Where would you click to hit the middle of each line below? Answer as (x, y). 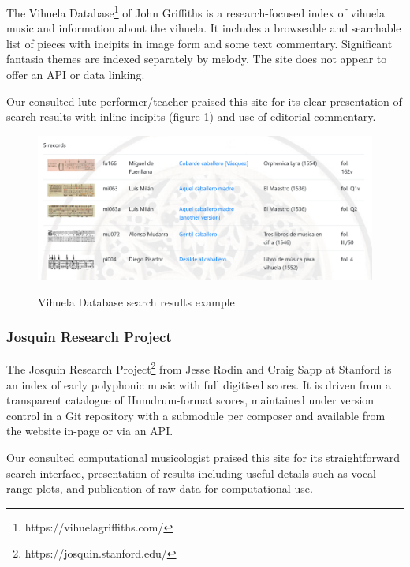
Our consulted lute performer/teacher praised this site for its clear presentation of (204, 101)
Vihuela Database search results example (136, 301)
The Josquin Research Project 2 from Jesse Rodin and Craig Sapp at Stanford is (199, 368)
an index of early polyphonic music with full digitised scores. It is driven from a (199, 384)
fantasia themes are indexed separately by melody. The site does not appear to (197, 59)
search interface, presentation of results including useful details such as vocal (191, 473)
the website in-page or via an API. (90, 431)
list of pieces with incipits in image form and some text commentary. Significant (199, 43)
